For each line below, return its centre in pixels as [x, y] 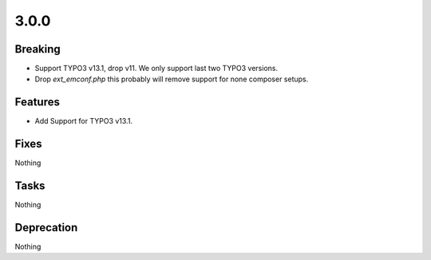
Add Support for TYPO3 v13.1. [84, 121]
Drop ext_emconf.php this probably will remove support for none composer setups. [172, 79]
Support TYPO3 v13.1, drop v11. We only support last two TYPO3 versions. [156, 69]
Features [37, 102]
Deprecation [46, 227]
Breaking [38, 49]
